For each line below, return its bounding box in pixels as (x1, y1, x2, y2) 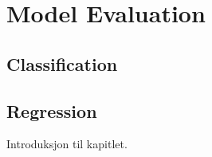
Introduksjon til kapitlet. (6, 135, 128, 152)
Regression (6, 98, 97, 123)
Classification (6, 51, 118, 76)
